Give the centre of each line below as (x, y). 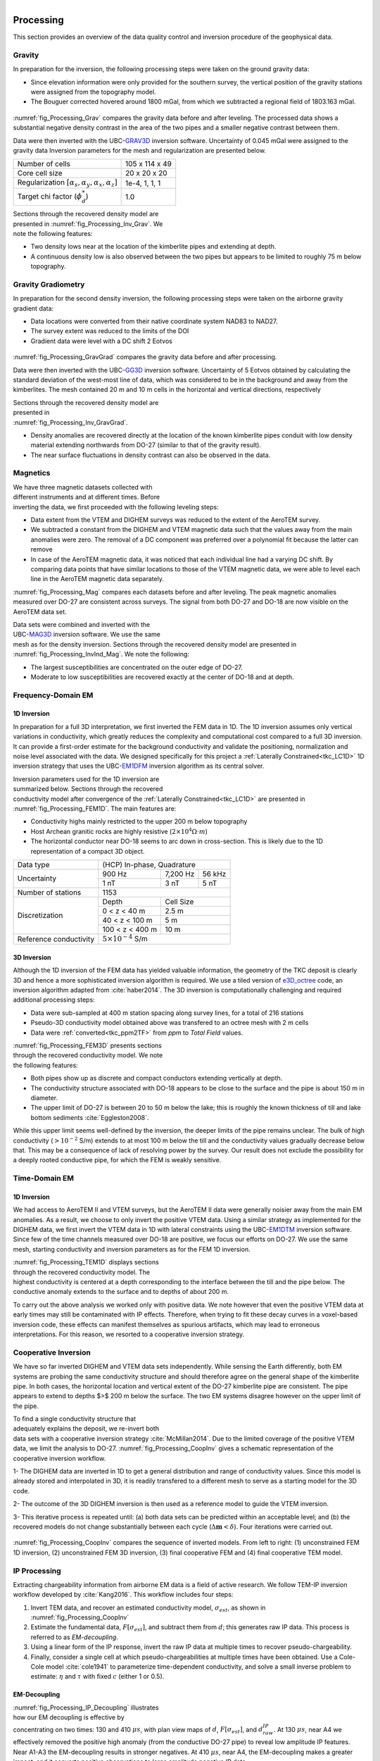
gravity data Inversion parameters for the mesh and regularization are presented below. (140, 150)
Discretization (40, 916)
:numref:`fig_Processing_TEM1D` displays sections (86, 1262)
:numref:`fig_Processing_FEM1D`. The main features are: (95, 808)
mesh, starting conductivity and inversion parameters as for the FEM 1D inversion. (132, 1249)
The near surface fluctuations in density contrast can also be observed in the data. (151, 455)
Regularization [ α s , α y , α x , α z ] (67, 183)
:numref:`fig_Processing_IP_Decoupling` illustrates (86, 1707)
